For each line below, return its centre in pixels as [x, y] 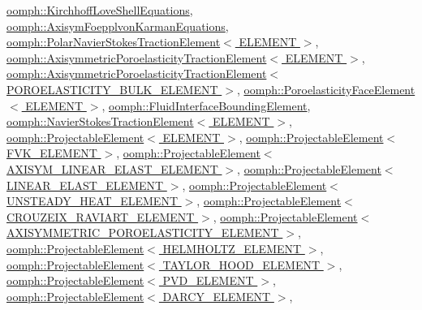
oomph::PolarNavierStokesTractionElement [114, 42]
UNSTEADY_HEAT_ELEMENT [93, 201]
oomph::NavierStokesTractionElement [100, 121]
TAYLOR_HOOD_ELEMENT [241, 264]
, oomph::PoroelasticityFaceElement [326, 89]
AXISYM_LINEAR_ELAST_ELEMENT [112, 168]
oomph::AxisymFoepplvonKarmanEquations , [118, 26]
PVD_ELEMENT [208, 280]
